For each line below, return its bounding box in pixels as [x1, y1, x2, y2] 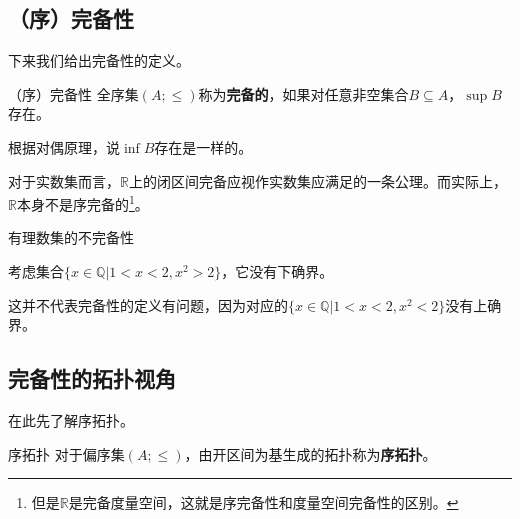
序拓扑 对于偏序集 [8, 443, 125, 464]
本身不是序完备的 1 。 [16, 191, 149, 214]
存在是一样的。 [154, 136, 253, 157]
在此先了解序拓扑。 [8, 410, 134, 430]
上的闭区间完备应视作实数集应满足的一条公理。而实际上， [128, 170, 507, 191]
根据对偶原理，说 [8, 136, 120, 157]
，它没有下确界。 [221, 261, 334, 282]
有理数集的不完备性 [8, 227, 134, 248]
